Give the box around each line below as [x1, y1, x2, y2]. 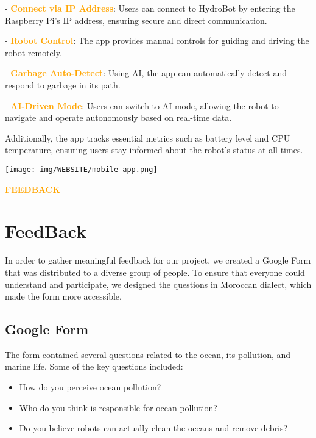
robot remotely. [5, 46, 62, 59]
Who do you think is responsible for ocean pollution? [19, 401, 217, 414]
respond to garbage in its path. [5, 78, 121, 91]
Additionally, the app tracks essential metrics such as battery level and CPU [5, 131, 290, 144]
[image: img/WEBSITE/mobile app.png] [5, 165, 158, 174]
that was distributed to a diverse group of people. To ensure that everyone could [5, 265, 305, 278]
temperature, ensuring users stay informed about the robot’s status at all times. [5, 143, 303, 156]
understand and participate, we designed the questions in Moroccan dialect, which [5, 278, 312, 290]
